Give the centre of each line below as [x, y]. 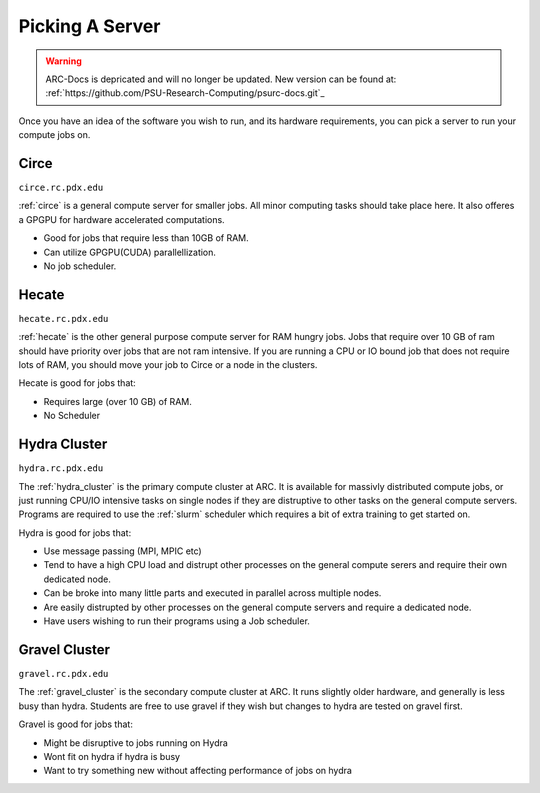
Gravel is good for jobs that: [76, 724]
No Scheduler [71, 416]
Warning [63, 61]
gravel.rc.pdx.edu [63, 673]
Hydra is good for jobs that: [75, 532]
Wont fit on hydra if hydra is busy [111, 756]
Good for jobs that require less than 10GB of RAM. [146, 238]
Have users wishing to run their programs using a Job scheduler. [176, 621]
